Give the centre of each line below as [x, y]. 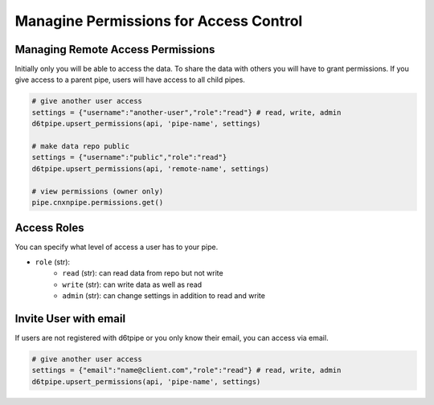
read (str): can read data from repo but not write [143, 273]
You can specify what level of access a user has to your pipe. [117, 247]
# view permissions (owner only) [98, 191]
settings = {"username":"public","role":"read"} [129, 157]
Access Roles [49, 228]
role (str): [53, 262]
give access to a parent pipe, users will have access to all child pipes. [130, 80]
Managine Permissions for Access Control [159, 21]
